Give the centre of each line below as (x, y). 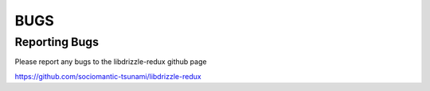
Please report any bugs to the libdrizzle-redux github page (111, 62)
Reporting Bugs (57, 42)
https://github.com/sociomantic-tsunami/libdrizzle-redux (108, 76)
